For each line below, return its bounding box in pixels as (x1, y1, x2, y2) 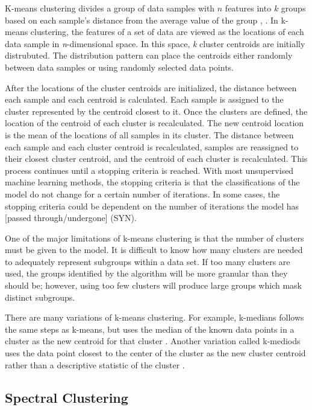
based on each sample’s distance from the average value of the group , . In (5, 13, 278, 26)
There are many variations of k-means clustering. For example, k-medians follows (5, 311, 304, 324)
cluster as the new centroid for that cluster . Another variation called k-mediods (5, 335, 301, 347)
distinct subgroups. (5, 290, 75, 303)
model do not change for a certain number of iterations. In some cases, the (5, 187, 280, 200)
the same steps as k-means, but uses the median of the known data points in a (5, 322, 295, 335)
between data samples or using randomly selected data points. (5, 60, 234, 73)
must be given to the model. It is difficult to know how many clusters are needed (5, 243, 303, 256)
